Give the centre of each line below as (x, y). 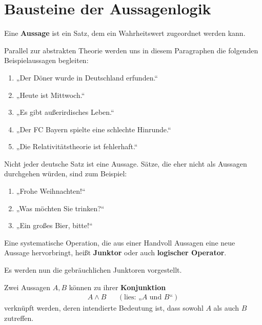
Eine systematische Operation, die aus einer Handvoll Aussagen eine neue (120, 242)
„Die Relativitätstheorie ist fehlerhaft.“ (77, 146)
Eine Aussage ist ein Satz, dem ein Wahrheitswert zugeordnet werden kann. (125, 33)
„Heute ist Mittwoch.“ (51, 95)
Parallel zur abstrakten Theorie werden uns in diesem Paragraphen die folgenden (131, 50)
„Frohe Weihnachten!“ (51, 191)
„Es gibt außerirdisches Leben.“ (65, 112)
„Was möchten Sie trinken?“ (60, 208)
